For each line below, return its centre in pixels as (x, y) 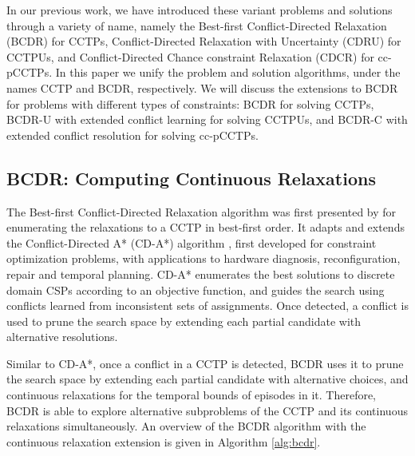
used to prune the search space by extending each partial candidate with (184, 321)
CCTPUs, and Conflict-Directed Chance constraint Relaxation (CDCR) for (190, 56)
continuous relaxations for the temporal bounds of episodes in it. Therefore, (192, 395)
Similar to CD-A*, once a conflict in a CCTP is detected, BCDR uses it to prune (205, 363)
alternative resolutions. (62, 337)
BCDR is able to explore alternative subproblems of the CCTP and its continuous (207, 410)
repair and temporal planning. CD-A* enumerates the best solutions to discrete (201, 274)
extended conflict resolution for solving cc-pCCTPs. (132, 135)
